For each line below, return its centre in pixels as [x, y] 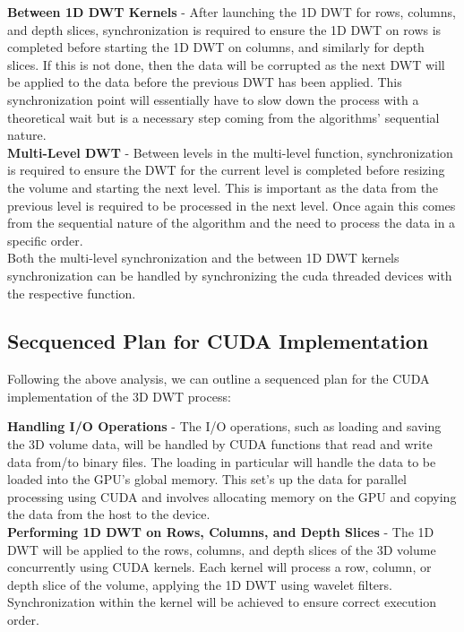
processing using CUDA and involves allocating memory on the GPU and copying [232, 496]
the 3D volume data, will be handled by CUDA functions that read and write [220, 444]
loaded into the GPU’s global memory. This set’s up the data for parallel [207, 479]
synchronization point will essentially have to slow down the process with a [213, 99]
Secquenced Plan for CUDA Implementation [218, 341]
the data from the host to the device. [109, 514]
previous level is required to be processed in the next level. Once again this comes [232, 205]
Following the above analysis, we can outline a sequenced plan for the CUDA [219, 379]
